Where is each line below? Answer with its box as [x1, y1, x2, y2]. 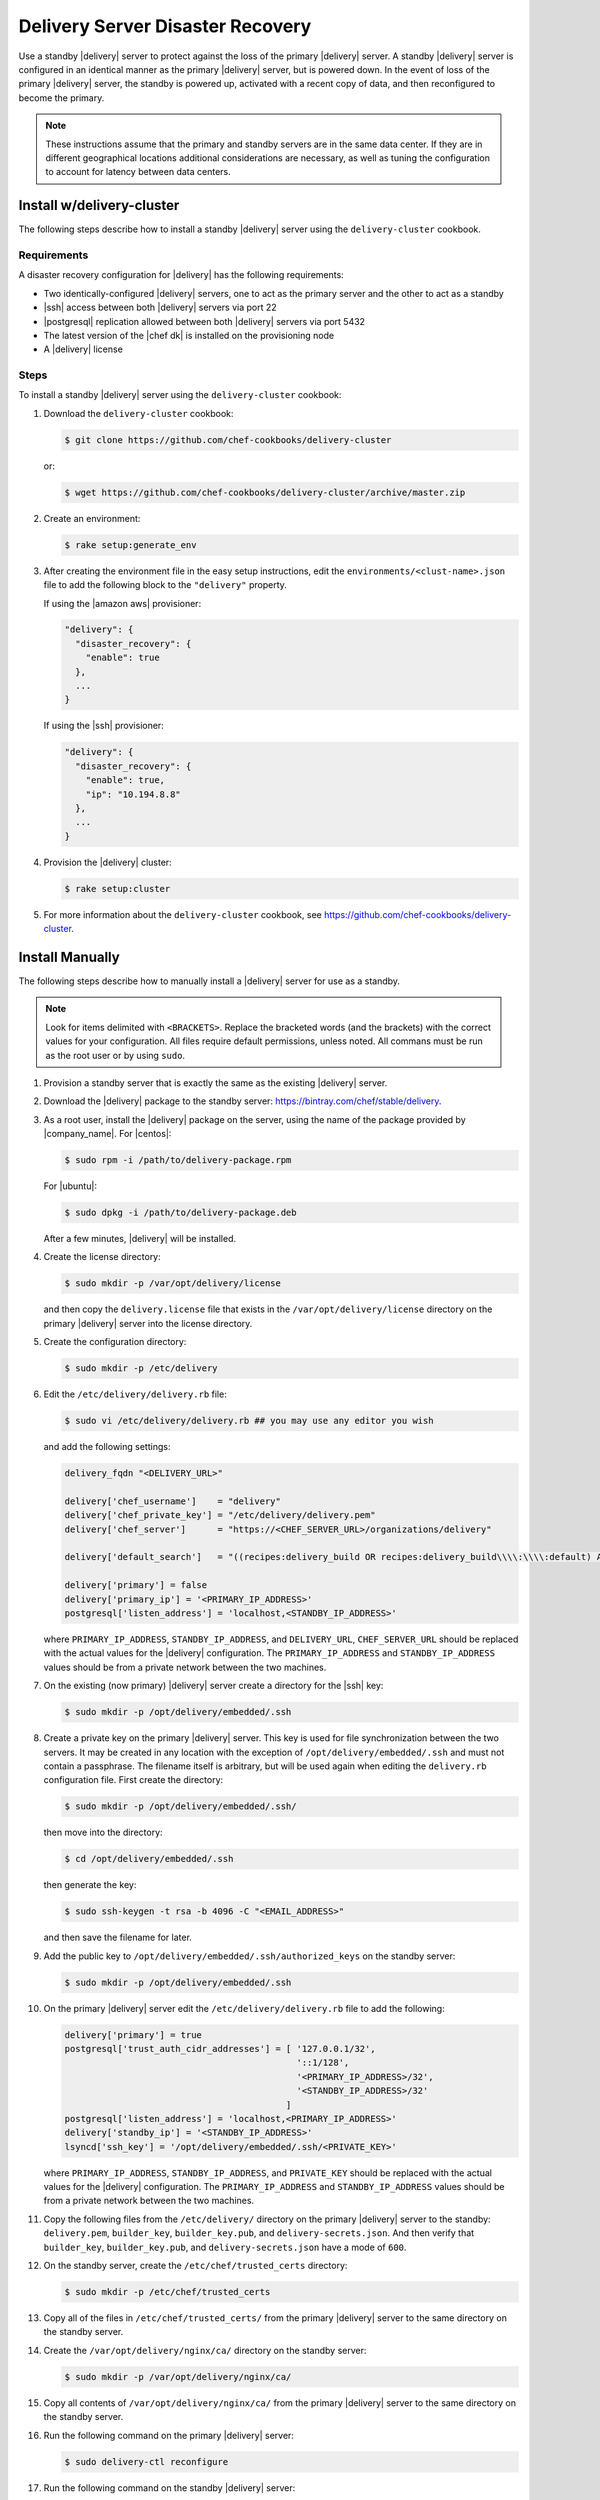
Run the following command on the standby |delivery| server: [43, 2481, 296, 2494]
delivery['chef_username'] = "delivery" [64, 1495, 282, 1507]
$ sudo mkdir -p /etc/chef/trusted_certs [64, 2286, 271, 2298]
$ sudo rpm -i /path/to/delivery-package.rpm [64, 1155, 292, 1166]
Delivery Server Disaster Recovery [18, 15, 312, 37]
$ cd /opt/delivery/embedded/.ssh [64, 1853, 234, 1865]
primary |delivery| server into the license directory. [43, 1317, 253, 1329]
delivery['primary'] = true [64, 2029, 202, 2040]
